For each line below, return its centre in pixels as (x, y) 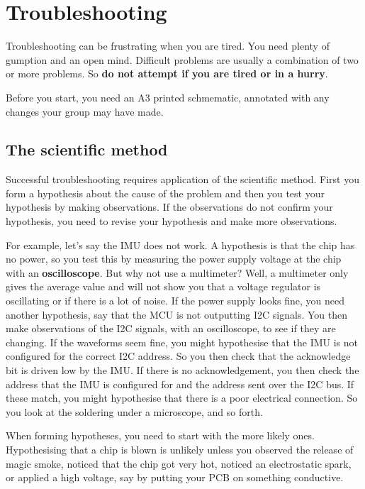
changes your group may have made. (85, 111)
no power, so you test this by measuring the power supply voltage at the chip (174, 259)
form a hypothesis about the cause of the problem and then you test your (165, 193)
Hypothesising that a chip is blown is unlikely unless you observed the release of (180, 449)
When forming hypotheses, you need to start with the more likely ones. (160, 435)
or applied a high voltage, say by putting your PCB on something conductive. (175, 477)
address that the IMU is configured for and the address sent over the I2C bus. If (180, 384)
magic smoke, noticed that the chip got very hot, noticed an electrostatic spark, (179, 463)
